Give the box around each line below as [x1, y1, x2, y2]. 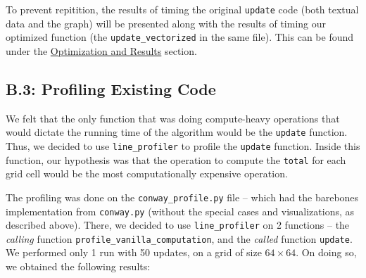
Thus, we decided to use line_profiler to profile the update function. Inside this [6, 138, 360, 153]
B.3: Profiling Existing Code [6, 77, 216, 99]
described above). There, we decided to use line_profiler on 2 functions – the [6, 217, 350, 232]
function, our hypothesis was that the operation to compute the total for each [6, 152, 346, 167]
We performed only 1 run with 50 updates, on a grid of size [6, 245, 262, 260]
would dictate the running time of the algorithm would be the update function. [6, 125, 348, 139]
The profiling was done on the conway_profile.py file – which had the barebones [6, 189, 359, 204]
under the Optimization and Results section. [6, 43, 197, 58]
